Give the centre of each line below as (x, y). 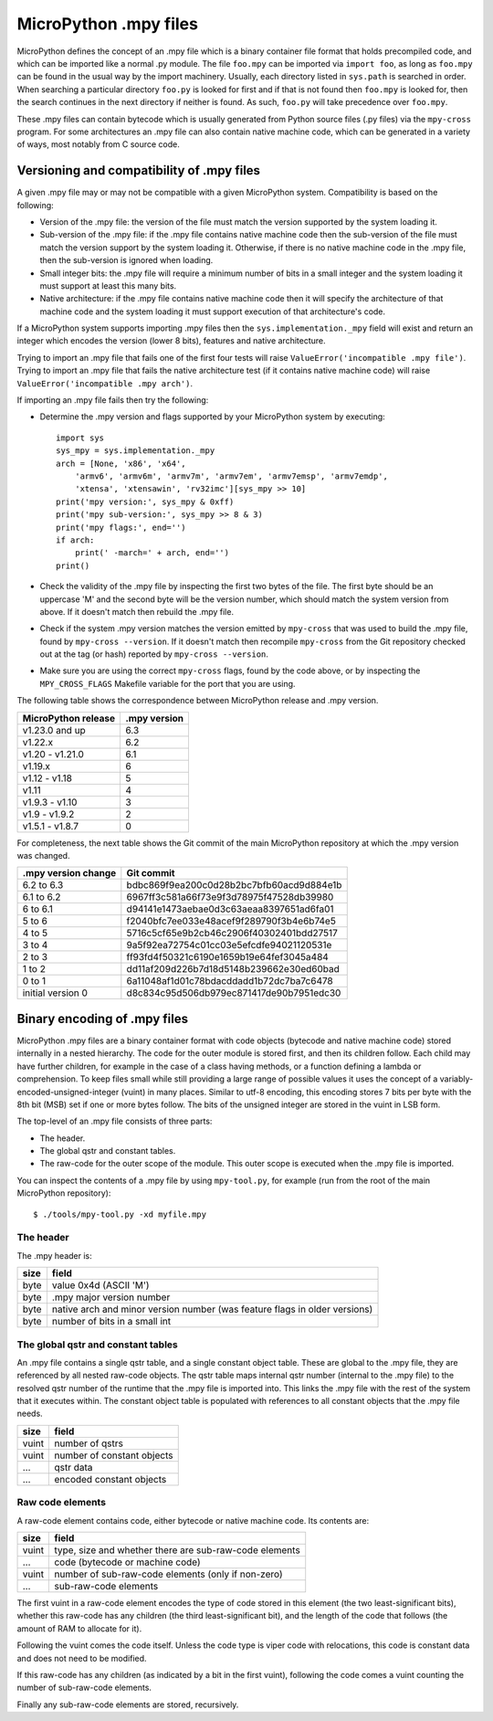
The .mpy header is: (55, 1255)
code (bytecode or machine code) (127, 1562)
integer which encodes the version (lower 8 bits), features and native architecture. (171, 341)
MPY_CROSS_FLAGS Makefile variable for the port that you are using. (168, 683)
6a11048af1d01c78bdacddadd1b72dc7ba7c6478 (230, 981)
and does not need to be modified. (82, 1658)
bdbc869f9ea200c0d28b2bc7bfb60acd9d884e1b (234, 885)
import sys (80, 438)
